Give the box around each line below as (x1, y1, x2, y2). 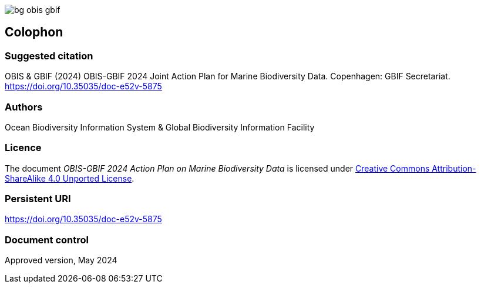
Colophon (5, 25, 63, 40)
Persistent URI (5, 193, 71, 205)
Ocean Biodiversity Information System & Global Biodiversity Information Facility (5, 122, 315, 132)
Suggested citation (5, 49, 93, 62)
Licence (5, 142, 42, 154)
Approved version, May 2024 (5, 255, 117, 266)
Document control (5, 233, 89, 246)
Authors (5, 101, 43, 113)
